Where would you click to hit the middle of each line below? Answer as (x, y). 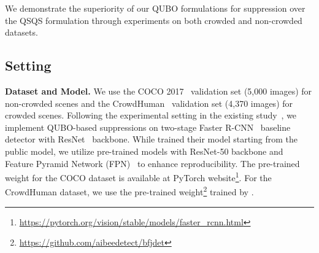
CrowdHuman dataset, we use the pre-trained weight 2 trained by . (129, 191)
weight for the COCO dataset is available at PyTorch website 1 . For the (138, 177)
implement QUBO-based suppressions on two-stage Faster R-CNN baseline (148, 127)
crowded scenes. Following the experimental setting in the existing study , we (151, 115)
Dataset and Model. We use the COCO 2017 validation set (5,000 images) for (159, 91)
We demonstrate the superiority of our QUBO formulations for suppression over (155, 8)
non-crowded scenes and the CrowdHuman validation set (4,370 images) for (149, 103)
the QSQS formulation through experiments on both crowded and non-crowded (154, 20)
